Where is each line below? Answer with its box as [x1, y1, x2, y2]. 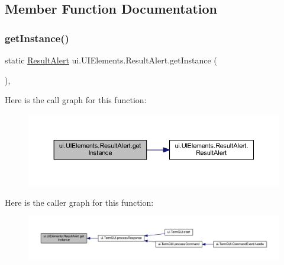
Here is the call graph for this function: [5, 94, 147, 106]
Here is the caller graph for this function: [5, 196, 154, 208]
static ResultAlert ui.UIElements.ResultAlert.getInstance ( [5, 54, 217, 66]
